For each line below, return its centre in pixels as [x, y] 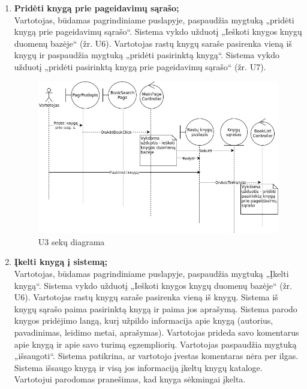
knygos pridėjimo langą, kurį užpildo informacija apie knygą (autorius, [144, 320]
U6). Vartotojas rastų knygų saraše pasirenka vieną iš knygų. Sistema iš [146, 297]
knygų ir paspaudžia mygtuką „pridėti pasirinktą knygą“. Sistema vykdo [147, 55]
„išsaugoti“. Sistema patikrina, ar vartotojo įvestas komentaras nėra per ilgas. [156, 356]
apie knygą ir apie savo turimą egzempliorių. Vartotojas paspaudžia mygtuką [155, 344]
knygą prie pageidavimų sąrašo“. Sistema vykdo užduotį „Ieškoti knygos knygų [158, 31]
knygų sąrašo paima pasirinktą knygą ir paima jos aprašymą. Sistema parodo [156, 308]
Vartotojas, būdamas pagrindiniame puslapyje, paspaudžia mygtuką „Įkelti [151, 274]
